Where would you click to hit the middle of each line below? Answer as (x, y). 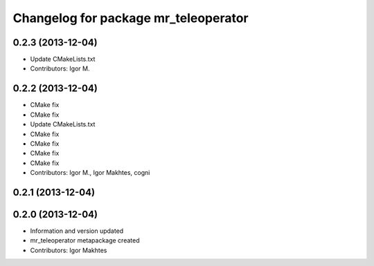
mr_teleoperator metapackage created (85, 240)
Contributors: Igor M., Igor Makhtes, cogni (90, 173)
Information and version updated (77, 231)
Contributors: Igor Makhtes (69, 250)
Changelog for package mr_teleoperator (131, 18)
